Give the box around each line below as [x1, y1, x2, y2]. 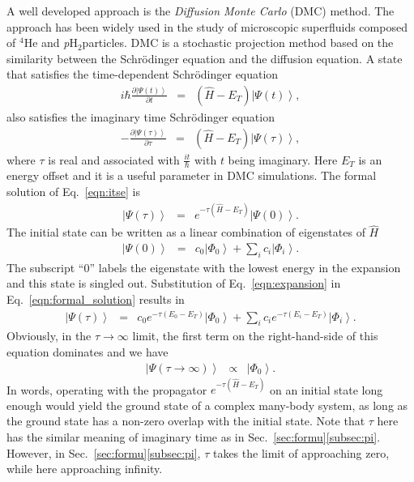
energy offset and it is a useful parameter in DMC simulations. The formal [6, 167, 377, 184]
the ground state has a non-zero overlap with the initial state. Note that [6, 412, 365, 429]
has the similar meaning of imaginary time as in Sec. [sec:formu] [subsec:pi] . [6, 428, 381, 445]
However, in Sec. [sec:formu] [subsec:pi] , [6, 444, 201, 461]
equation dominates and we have [6, 343, 169, 360]
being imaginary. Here [228, 151, 338, 168]
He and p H [23, 34, 78, 51]
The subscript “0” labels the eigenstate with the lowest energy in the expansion [6, 258, 401, 275]
